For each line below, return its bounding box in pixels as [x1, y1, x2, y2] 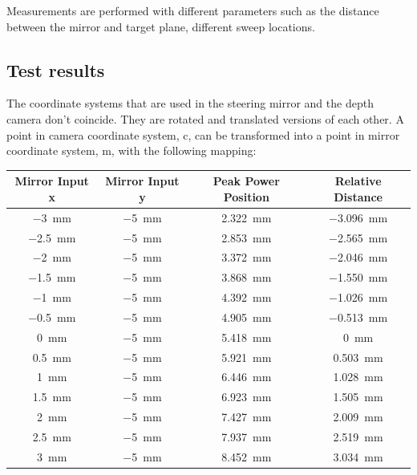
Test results [6, 57, 105, 82]
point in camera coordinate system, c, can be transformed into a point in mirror [6, 126, 400, 143]
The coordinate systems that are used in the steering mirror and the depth [6, 95, 374, 112]
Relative [334, 173, 382, 189]
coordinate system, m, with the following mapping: [6, 142, 257, 159]
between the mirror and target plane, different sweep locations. [6, 18, 315, 35]
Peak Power [213, 173, 280, 189]
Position [223, 188, 269, 205]
